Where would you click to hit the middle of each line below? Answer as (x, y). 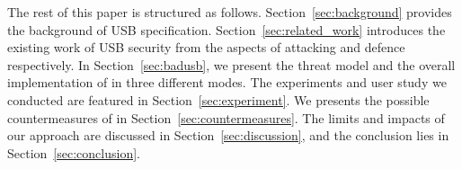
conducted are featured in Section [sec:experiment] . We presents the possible (218, 99)
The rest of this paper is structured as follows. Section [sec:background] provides (230, 12)
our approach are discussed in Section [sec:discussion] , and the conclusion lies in (228, 135)
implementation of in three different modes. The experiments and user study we (227, 82)
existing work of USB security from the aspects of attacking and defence (206, 47)
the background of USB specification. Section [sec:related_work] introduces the (227, 29)
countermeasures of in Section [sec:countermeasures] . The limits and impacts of (226, 117)
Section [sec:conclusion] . (74, 152)
